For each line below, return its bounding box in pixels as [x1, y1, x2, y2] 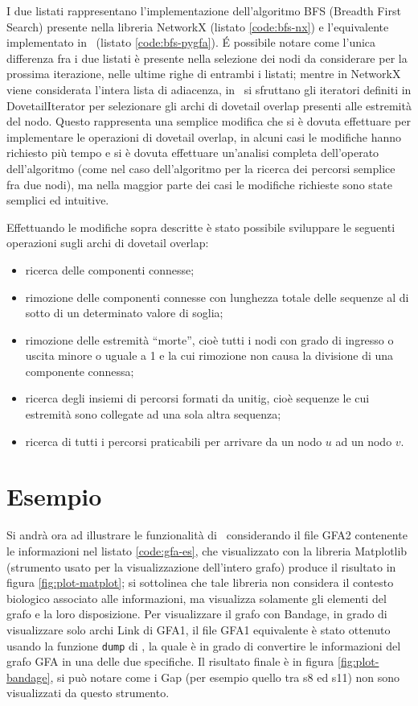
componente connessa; [25, 362, 134, 379]
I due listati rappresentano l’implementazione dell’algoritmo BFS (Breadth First [6, 2, 401, 19]
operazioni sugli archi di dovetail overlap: [6, 234, 209, 251]
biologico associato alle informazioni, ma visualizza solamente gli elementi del [6, 589, 387, 606]
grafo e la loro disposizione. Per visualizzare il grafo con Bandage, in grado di [6, 605, 387, 622]
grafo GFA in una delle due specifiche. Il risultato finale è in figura [6, 653, 334, 670]
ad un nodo [335, 432, 392, 449]
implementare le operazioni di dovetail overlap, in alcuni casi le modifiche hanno [6, 128, 401, 145]
